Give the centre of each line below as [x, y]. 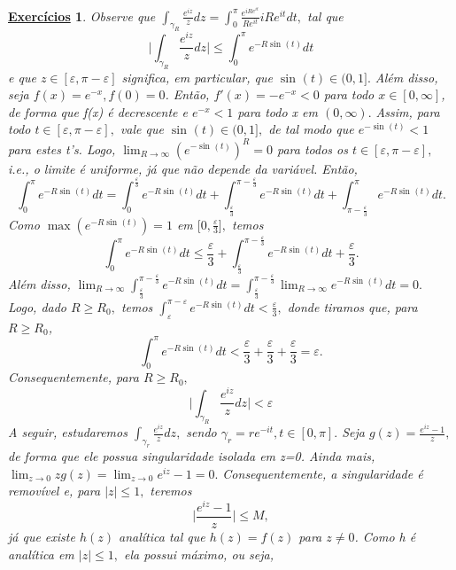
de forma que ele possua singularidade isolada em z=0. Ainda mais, [192, 456]
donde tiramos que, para [352, 306]
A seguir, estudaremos [68, 432]
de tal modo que [311, 129]
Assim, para [408, 111]
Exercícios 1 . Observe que [82, 16]
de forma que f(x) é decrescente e [98, 111]
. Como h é [385, 537]
